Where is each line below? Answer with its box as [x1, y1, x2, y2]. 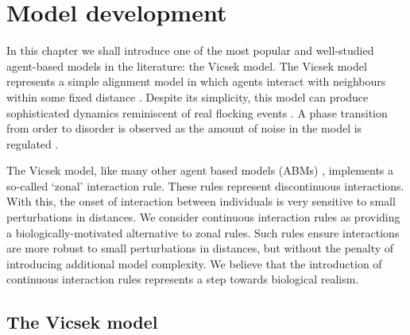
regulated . [6, 135, 59, 152]
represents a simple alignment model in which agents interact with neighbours [6, 73, 386, 90]
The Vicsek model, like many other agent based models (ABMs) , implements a [6, 162, 394, 179]
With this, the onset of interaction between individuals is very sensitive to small [6, 193, 396, 210]
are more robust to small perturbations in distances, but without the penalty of [6, 240, 394, 256]
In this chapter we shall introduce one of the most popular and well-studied [6, 42, 374, 59]
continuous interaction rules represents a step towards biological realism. [6, 271, 359, 287]
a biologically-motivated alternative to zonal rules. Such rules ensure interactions [6, 224, 400, 241]
